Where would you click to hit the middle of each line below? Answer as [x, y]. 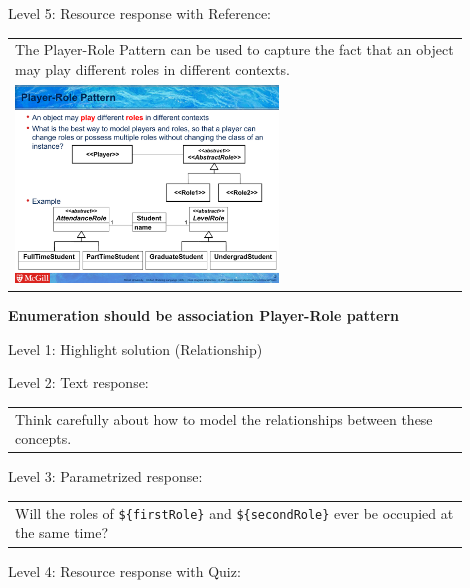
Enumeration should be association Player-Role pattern [203, 315]
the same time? [61, 532]
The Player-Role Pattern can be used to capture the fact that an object [234, 49]
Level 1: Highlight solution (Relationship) [135, 348]
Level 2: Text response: [78, 382]
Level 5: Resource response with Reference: [139, 13]
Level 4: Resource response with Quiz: [124, 570]
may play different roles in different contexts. [152, 68]
